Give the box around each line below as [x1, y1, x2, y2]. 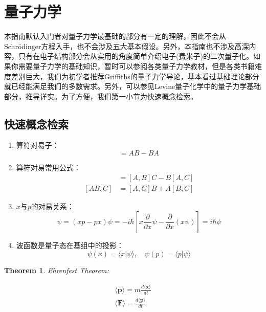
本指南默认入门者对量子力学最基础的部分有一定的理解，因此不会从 [4, 31, 226, 41]
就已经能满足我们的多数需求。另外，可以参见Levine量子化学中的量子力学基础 [4, 81, 261, 92]
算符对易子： [16, 140, 59, 150]
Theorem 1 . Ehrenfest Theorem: [4, 264, 109, 275]
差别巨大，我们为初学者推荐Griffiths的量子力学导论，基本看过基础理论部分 [11, 71, 259, 81]
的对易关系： [31, 200, 74, 211]
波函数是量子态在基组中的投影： [16, 240, 124, 251]
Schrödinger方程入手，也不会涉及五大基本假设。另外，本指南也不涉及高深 [4, 40, 249, 51]
